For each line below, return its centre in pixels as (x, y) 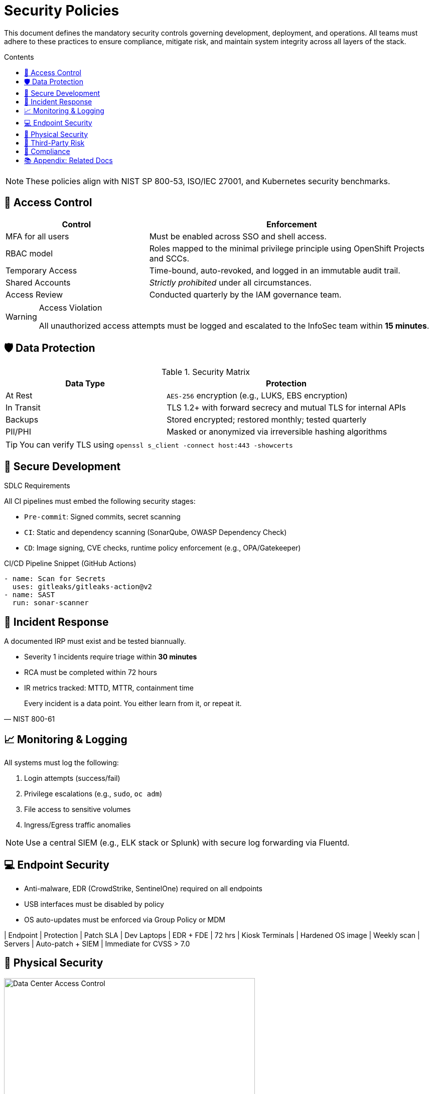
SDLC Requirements (37, 486)
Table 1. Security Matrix (205, 372)
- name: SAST (30, 595)
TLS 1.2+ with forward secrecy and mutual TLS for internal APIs (286, 408)
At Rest (19, 396)
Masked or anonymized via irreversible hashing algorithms (277, 432)
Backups (22, 420)
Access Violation (70, 307)
